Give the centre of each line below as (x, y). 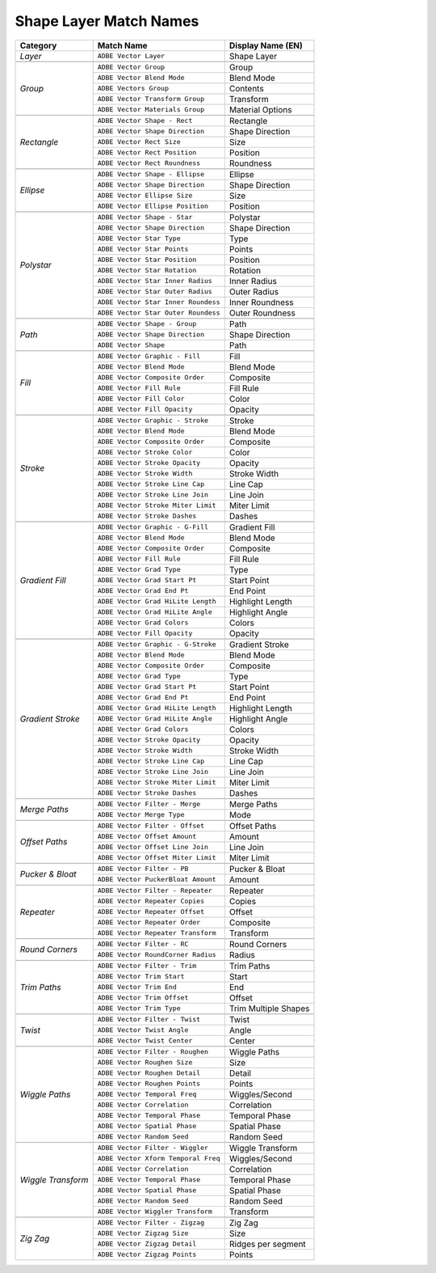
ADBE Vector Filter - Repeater (155, 891)
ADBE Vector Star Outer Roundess (159, 313)
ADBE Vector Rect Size (139, 142)
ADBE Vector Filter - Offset (151, 826)
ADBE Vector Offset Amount (147, 837)
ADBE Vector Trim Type (139, 1008)
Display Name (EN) (266, 45)
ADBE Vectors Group (133, 89)
